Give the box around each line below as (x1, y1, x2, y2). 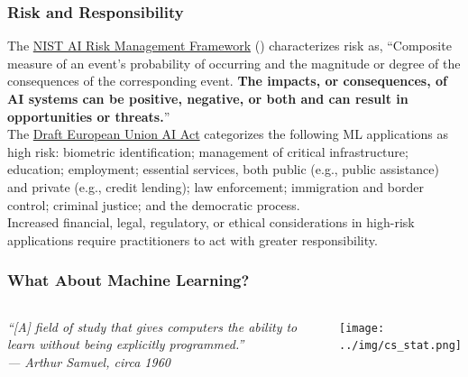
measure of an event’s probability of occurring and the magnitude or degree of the (7, 53, 461, 72)
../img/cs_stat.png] (338, 339, 463, 353)
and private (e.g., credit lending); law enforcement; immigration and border (7, 177, 424, 196)
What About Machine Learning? (7, 269, 250, 291)
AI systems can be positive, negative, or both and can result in (7, 89, 408, 107)
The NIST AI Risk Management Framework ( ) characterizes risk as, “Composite (7, 36, 452, 55)
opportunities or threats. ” (7, 106, 170, 125)
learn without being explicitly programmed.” (7, 335, 244, 354)
